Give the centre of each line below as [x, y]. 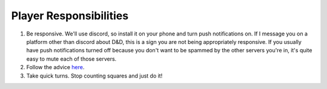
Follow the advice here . [55, 67]
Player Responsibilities [70, 16]
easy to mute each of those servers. [71, 59]
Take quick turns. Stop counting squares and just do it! [94, 76]
